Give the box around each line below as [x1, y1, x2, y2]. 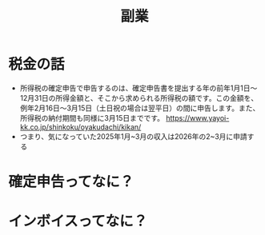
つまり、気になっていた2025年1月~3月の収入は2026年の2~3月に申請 [19, 131, 248, 141]
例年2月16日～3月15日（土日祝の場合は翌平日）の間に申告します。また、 [19, 103, 260, 113]
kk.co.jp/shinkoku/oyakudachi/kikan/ [19, 121, 142, 132]
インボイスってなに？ [8, 213, 148, 230]
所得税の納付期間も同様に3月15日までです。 [19, 113, 165, 122]
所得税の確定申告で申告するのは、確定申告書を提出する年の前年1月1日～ [19, 83, 258, 93]
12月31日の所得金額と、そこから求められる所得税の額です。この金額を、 [19, 93, 259, 102]
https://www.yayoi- [165, 113, 230, 122]
